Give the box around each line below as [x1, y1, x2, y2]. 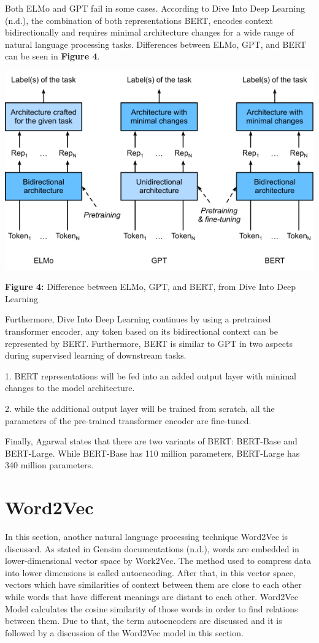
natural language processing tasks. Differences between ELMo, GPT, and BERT [5, 37, 307, 50]
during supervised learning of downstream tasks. [5, 349, 186, 362]
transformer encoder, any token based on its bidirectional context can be [5, 325, 278, 338]
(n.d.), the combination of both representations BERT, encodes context [5, 13, 273, 26]
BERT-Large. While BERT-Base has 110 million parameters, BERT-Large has [5, 446, 300, 459]
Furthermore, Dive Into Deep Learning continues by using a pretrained [5, 313, 271, 325]
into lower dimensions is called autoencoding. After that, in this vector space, [5, 566, 296, 579]
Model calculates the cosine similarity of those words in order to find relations [5, 602, 298, 615]
